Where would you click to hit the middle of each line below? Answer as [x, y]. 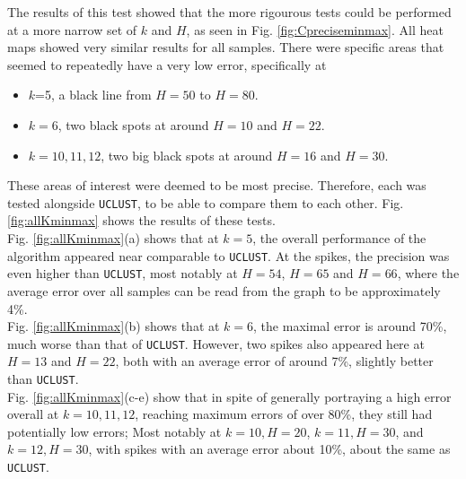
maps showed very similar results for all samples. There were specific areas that [226, 47]
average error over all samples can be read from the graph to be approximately [224, 290]
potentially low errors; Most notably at [114, 431]
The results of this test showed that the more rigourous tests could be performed [229, 12]
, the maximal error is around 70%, [350, 326]
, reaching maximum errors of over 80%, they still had [284, 414]
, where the [428, 273]
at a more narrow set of [72, 29]
